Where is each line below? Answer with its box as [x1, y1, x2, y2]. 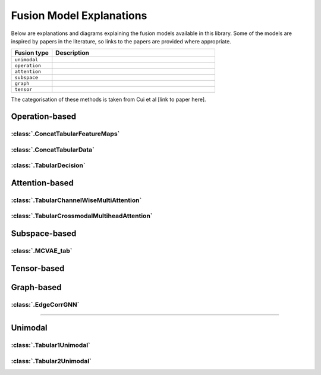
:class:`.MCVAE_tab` [11, 247, 73, 255]
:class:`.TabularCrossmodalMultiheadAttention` [11, 212, 153, 220]
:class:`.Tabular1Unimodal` [11, 341, 90, 349]
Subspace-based [11, 228, 77, 238]
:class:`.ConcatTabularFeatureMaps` [11, 130, 120, 138]
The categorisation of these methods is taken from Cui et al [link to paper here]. [11, 96, 206, 103]
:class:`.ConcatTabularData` [11, 146, 95, 154]
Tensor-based [11, 263, 65, 273]
